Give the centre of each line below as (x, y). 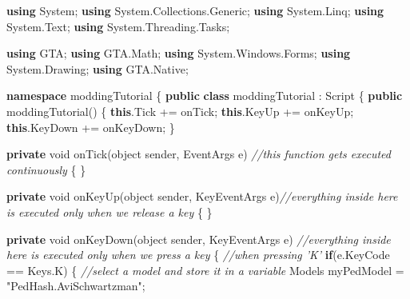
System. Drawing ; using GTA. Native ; (98, 68)
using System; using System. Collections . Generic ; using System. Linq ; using (195, 10)
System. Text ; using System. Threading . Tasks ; (118, 26)
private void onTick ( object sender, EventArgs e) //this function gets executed (199, 154)
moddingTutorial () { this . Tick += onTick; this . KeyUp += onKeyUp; (180, 111)
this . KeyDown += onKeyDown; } (91, 127)
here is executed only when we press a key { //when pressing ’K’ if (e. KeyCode (198, 255)
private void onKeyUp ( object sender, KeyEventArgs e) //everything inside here (202, 196)
